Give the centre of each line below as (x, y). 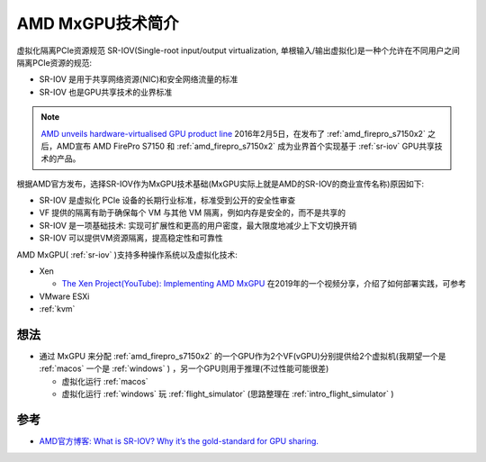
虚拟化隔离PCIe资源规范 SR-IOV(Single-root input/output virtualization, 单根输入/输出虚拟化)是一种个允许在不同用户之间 (238, 50)
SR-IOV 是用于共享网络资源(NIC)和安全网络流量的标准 (139, 79)
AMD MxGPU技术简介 (98, 23)
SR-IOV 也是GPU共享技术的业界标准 (106, 92)
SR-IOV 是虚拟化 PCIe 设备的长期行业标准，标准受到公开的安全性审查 (167, 200)
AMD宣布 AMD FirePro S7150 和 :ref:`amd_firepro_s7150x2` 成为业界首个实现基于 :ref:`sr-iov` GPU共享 (246, 146)
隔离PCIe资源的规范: (54, 62)
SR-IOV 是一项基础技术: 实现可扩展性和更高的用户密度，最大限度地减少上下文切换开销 (198, 225)
